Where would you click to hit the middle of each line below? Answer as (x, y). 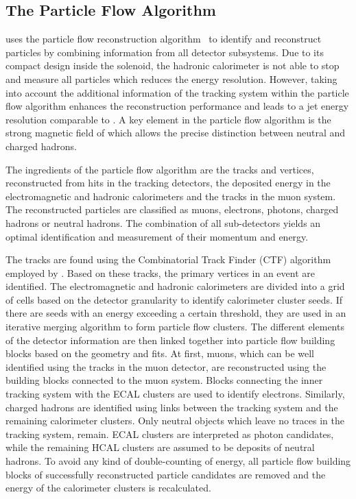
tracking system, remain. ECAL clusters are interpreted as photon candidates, (170, 434)
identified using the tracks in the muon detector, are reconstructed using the (166, 366)
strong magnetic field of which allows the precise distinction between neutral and (176, 133)
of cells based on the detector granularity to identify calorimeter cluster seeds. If (174, 299)
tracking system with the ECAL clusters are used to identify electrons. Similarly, (175, 394)
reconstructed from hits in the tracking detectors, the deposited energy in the (168, 183)
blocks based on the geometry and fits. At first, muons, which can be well (160, 353)
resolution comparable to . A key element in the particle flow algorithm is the (168, 119)
